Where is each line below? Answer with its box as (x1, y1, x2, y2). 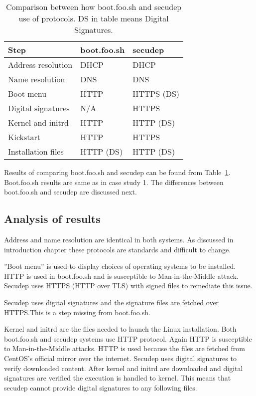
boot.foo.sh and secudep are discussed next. (4, 187, 137, 197)
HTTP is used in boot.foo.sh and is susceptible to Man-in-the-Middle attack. (4, 270, 239, 281)
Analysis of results (4, 211, 101, 226)
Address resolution (8, 59, 73, 70)
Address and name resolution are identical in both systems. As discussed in (4, 234, 234, 244)
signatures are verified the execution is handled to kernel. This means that (4, 373, 231, 383)
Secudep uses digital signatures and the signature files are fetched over (4, 297, 219, 307)
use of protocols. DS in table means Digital (18, 12, 169, 24)
